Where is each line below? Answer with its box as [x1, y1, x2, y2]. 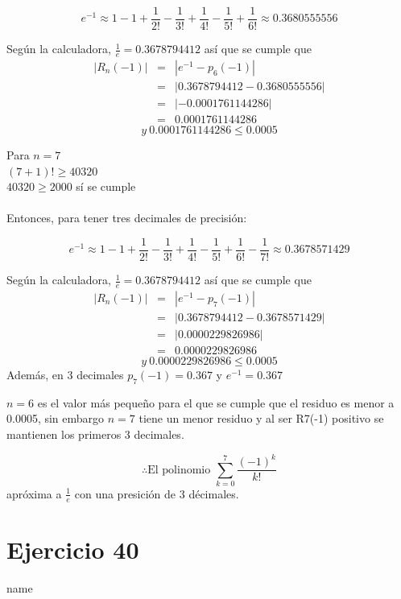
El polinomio [147, 464, 211, 476]
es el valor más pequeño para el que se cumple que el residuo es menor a [37, 394, 395, 411]
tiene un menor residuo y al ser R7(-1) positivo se [138, 410, 384, 427]
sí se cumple [76, 178, 136, 195]
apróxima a [6, 485, 62, 502]
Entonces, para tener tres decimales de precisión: [6, 209, 247, 226]
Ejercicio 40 [6, 532, 139, 565]
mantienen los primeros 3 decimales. [6, 425, 184, 442]
